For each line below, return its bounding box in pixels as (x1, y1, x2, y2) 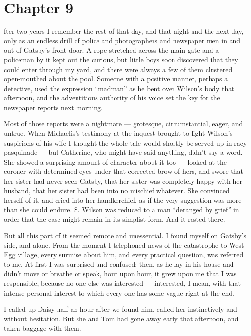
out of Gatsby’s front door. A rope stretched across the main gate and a (4, 45, 219, 55)
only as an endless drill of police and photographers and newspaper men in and (4, 35, 241, 45)
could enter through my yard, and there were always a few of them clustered (4, 64, 232, 74)
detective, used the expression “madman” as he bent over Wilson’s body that (4, 83, 234, 93)
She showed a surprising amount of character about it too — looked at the (4, 156, 227, 167)
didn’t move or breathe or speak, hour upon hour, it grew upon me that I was (4, 268, 237, 279)
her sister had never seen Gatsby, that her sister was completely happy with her (4, 176, 242, 186)
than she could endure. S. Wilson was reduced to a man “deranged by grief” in (4, 204, 239, 214)
